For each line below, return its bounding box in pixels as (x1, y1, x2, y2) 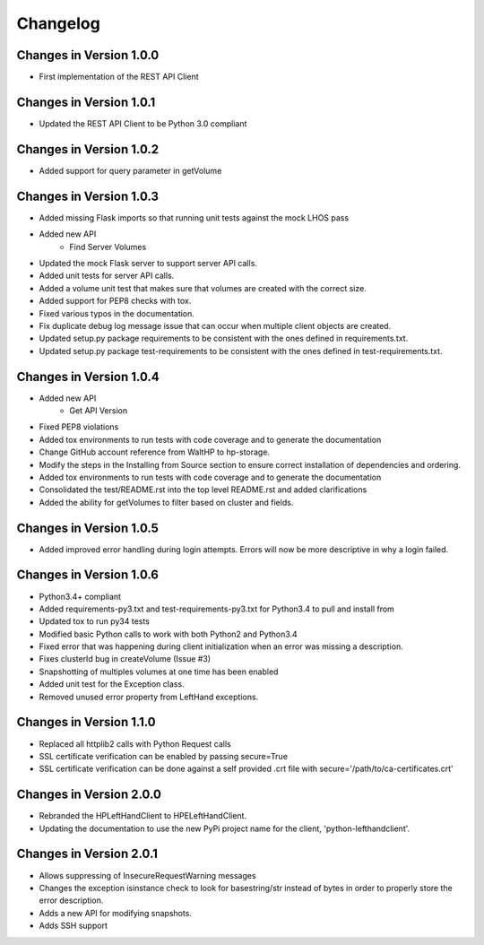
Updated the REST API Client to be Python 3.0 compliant (39, 117, 247, 129)
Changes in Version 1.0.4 (16, 368, 160, 385)
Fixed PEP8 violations (39, 421, 119, 432)
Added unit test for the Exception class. (39, 679, 185, 689)
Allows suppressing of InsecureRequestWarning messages (39, 870, 256, 880)
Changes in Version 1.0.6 (16, 568, 159, 583)
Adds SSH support (39, 920, 108, 932)
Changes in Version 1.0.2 (16, 142, 160, 157)
